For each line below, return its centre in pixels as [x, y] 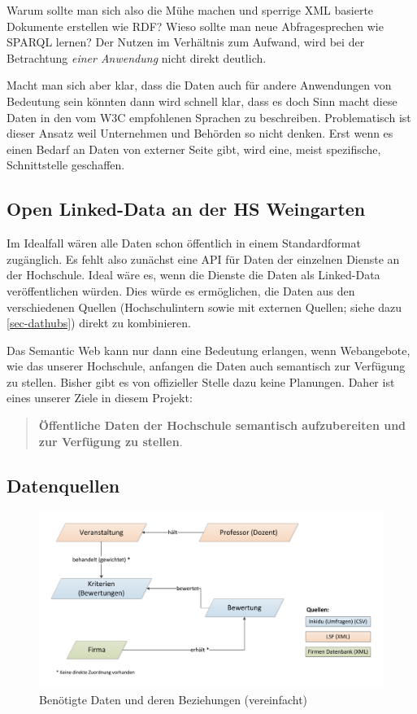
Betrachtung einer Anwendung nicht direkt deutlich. [137, 57]
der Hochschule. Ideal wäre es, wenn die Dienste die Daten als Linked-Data [193, 275]
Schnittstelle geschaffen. [66, 165]
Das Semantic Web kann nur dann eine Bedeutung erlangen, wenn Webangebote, [208, 350]
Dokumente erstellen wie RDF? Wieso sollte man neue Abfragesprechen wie [195, 26]
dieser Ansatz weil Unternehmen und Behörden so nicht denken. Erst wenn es [200, 133]
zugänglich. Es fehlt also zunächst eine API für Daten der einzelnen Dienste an [203, 258]
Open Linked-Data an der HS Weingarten [186, 209]
